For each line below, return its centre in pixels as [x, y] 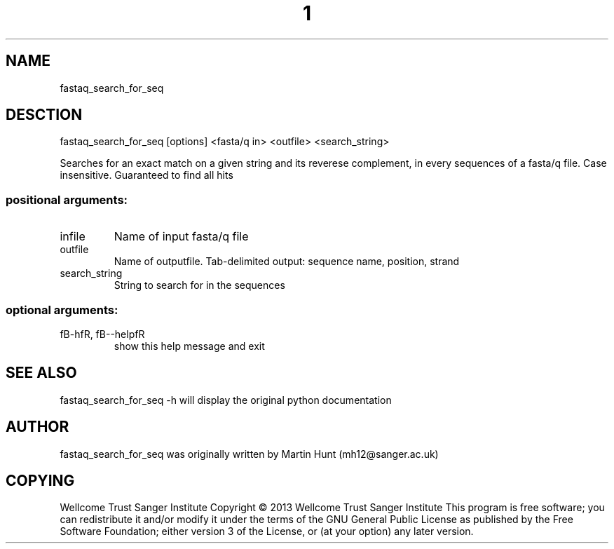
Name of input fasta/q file [181, 237]
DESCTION [44, 115]
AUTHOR [37, 427]
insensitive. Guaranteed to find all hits [146, 175]
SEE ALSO [41, 373]
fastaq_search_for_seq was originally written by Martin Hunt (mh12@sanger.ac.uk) [249, 454]
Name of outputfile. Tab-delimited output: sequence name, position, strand [287, 262]
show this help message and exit [189, 346]
